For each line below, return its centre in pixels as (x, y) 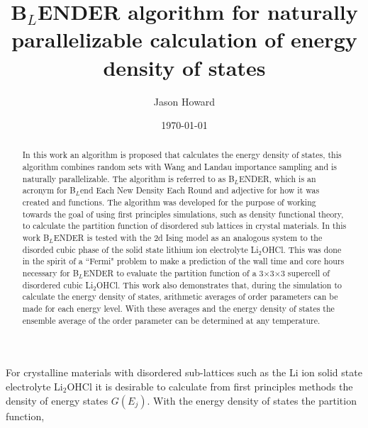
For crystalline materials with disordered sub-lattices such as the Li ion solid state (184, 372)
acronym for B (49, 190)
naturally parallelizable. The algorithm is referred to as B (128, 178)
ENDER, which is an (277, 178)
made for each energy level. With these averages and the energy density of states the (178, 309)
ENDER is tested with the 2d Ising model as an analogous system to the (188, 238)
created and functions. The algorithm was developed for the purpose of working (169, 202)
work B (36, 238)
